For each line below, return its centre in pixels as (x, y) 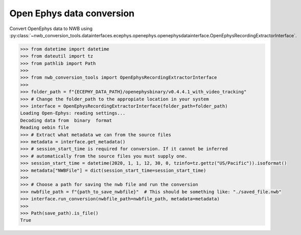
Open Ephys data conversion (72, 13)
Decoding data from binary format (66, 120)
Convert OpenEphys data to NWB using (51, 29)
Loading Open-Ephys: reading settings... (73, 113)
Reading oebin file (44, 128)
